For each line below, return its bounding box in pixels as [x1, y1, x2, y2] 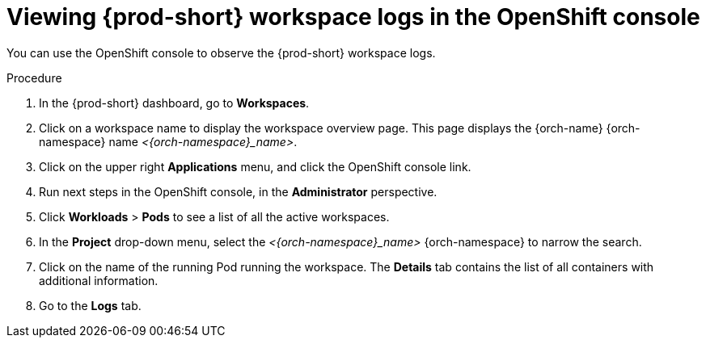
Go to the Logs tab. [39, 298, 142, 313]
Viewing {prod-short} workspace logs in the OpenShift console [6, 3, 700, 31]
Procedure [6, 70, 62, 85]
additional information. [39, 273, 159, 287]
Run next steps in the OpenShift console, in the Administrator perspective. [39, 184, 438, 199]
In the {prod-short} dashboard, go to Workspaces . [39, 95, 310, 110]
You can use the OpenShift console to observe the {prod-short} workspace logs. [6, 45, 436, 60]
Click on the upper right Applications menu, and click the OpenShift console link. [39, 159, 471, 174]
